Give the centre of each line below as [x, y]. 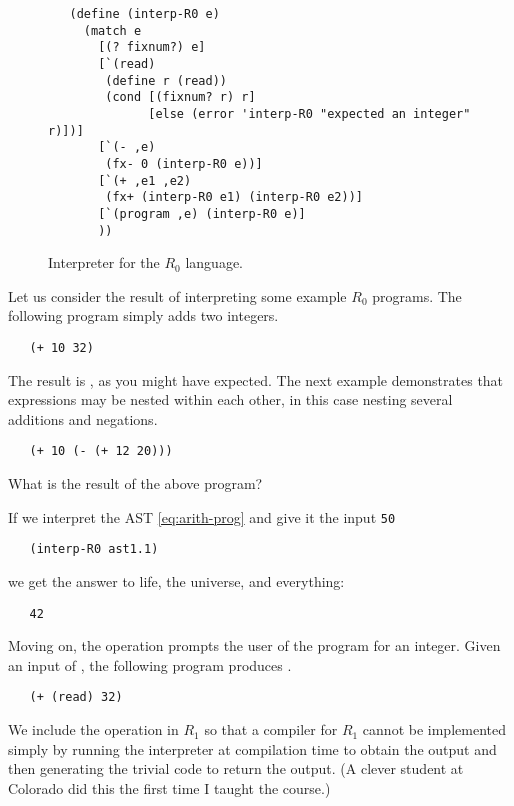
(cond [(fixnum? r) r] [180, 97]
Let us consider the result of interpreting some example [177, 295]
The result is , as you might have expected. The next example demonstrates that [256, 379]
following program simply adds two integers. [143, 315]
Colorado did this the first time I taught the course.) [169, 787]
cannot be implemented [434, 729]
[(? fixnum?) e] [152, 47]
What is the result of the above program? [135, 483]
